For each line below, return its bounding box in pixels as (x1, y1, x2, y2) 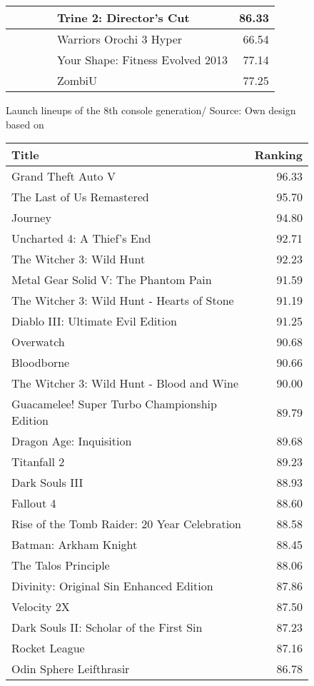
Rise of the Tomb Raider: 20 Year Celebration (11, 515, 241, 533)
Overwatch (11, 333, 65, 350)
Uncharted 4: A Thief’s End (11, 230, 151, 247)
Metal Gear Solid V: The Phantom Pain (11, 271, 212, 288)
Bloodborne (11, 354, 70, 371)
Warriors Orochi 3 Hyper (57, 31, 183, 47)
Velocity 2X (11, 598, 70, 615)
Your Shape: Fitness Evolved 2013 (57, 51, 228, 68)
